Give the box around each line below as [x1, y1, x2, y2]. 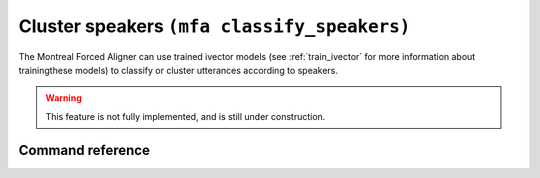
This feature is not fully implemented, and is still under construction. [45, 110, 326, 122]
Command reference [18, 141, 150, 159]
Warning [45, 92, 82, 104]
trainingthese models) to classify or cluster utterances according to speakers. [18, 64, 339, 76]
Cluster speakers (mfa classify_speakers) [18, 15, 411, 37]
